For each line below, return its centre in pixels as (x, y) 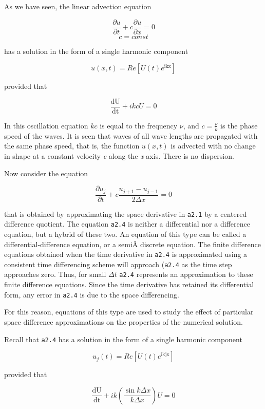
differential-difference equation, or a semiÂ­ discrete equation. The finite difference (133, 244)
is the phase (239, 125)
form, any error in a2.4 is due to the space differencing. (92, 294)
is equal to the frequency (139, 125)
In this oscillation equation (46, 125)
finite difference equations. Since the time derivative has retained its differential (129, 284)
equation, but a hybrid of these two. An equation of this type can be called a (125, 234)
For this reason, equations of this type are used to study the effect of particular (129, 312)
